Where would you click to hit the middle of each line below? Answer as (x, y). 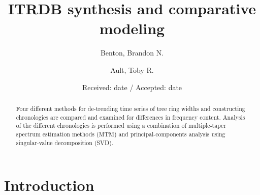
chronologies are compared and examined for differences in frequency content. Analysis (131, 117)
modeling (132, 28)
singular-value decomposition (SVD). (65, 142)
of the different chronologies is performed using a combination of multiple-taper (121, 126)
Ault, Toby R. (132, 69)
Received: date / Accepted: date (132, 87)
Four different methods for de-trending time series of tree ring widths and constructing (131, 108)
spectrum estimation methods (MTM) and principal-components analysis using (121, 134)
